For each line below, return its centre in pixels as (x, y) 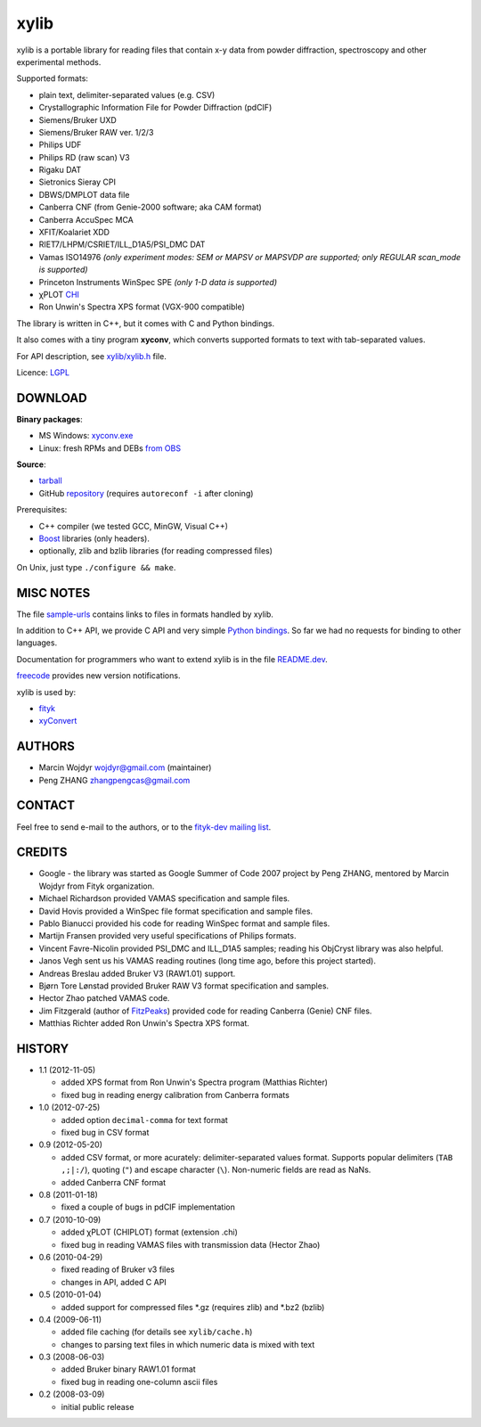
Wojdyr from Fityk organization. (97, 886)
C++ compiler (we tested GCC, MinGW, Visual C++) (134, 526)
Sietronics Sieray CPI (77, 182)
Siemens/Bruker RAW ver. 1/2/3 (96, 132)
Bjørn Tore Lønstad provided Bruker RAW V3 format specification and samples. (184, 986)
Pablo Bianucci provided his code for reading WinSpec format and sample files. (184, 923)
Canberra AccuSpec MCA (86, 219)
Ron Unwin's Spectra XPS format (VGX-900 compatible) (142, 307)
